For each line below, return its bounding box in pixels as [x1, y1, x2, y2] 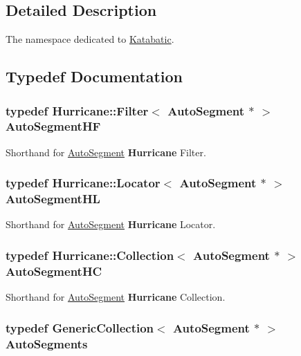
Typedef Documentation [6, 66, 183, 87]
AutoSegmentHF [6, 118, 101, 135]
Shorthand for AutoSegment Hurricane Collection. [6, 290, 226, 304]
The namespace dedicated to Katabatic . [6, 32, 174, 46]
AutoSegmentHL [6, 190, 100, 207]
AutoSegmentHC [6, 262, 102, 279]
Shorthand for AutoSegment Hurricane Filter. [6, 144, 206, 159]
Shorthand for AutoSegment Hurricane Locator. [6, 217, 216, 232]
